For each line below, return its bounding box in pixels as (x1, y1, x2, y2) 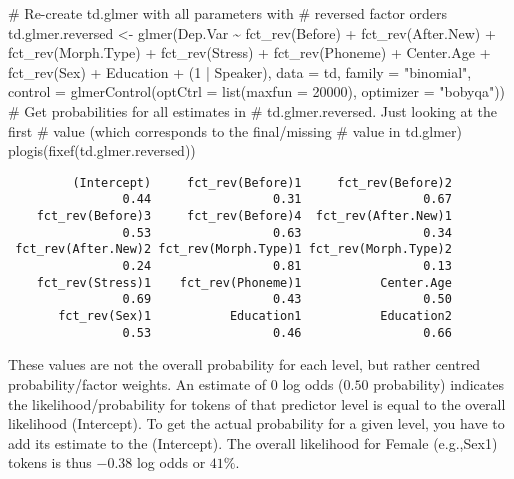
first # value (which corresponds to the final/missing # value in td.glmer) (8, 120, 463, 141)
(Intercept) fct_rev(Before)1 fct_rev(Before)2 (72, 175, 452, 190)
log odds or (136, 452, 206, 473)
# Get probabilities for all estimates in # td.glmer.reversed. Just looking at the (8, 100, 497, 121)
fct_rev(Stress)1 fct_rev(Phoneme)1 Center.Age (36, 275, 452, 290)
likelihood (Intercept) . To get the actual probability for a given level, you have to (8, 413, 505, 434)
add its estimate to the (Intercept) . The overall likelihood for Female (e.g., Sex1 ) (8, 432, 498, 453)
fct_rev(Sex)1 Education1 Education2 (58, 309, 452, 323)
